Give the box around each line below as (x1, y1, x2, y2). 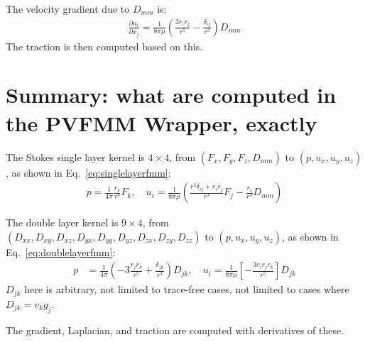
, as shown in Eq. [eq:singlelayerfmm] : (6, 165, 171, 180)
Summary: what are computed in (6, 80, 337, 109)
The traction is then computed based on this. (6, 38, 203, 53)
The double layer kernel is (6, 215, 119, 230)
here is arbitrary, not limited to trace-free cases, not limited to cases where (24, 282, 349, 297)
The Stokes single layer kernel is (6, 149, 145, 164)
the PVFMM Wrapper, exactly (6, 108, 317, 137)
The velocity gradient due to (6, 1, 130, 16)
